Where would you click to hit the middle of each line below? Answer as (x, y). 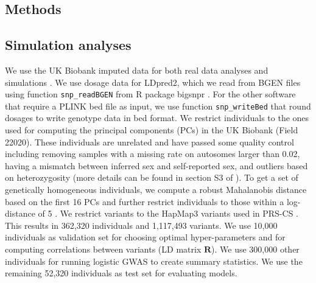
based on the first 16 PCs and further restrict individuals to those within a (145, 201)
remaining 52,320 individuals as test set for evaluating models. (121, 273)
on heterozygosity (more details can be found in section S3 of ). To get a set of (152, 177)
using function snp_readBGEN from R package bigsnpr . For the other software (150, 94)
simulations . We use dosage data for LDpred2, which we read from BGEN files (153, 82)
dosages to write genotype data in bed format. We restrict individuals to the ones (157, 118)
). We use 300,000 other (255, 249)
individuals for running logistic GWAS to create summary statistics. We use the (154, 261)
